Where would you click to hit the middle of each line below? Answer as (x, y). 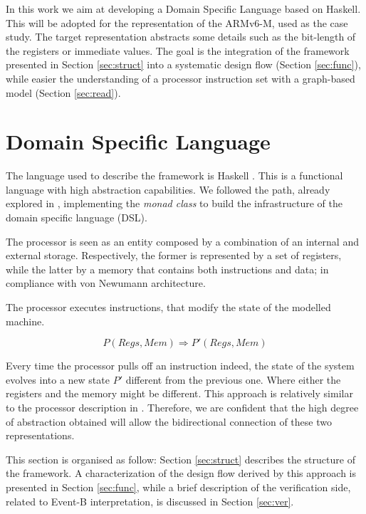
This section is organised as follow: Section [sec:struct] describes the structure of (181, 459)
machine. (25, 321)
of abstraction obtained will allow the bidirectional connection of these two (169, 421)
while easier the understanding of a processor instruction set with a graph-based (181, 78)
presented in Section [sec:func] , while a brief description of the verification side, (178, 487)
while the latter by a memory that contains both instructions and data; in (167, 269)
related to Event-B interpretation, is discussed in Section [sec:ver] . (150, 501)
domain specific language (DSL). (77, 217)
